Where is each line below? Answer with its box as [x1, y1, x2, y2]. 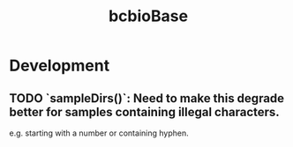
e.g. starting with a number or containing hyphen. [9, 128, 189, 138]
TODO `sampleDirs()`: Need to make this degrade [9, 91, 285, 106]
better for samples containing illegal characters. [9, 104, 280, 120]
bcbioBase [109, 6, 188, 26]
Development [9, 55, 110, 76]
